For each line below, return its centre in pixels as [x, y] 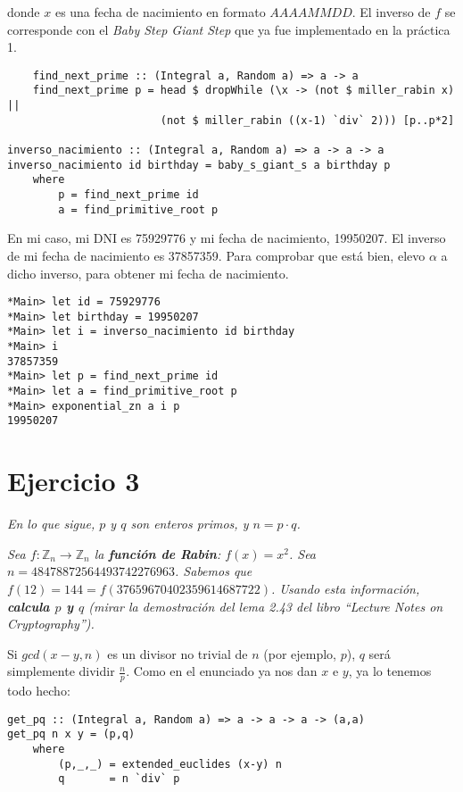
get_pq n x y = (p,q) [71, 734]
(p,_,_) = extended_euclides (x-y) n [170, 764]
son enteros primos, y [190, 524]
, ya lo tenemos [390, 671]
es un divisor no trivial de [178, 653]
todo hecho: [39, 691]
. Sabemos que [214, 571]
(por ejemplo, [300, 653]
